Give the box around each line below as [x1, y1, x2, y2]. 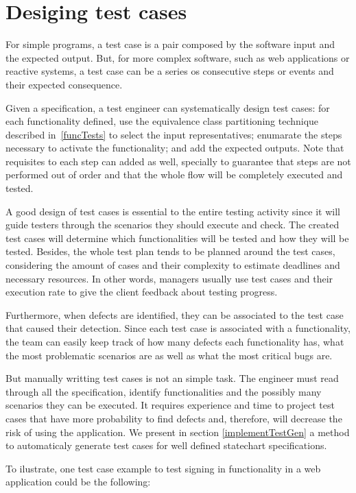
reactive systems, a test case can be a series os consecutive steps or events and [5, 64, 334, 78]
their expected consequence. [5, 77, 123, 91]
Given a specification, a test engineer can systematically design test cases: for [5, 100, 330, 115]
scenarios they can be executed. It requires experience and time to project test [5, 398, 335, 412]
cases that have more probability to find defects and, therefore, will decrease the [5, 411, 342, 425]
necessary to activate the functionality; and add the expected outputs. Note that [5, 141, 344, 155]
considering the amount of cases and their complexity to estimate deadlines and [5, 258, 340, 272]
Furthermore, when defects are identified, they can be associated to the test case [5, 307, 344, 322]
